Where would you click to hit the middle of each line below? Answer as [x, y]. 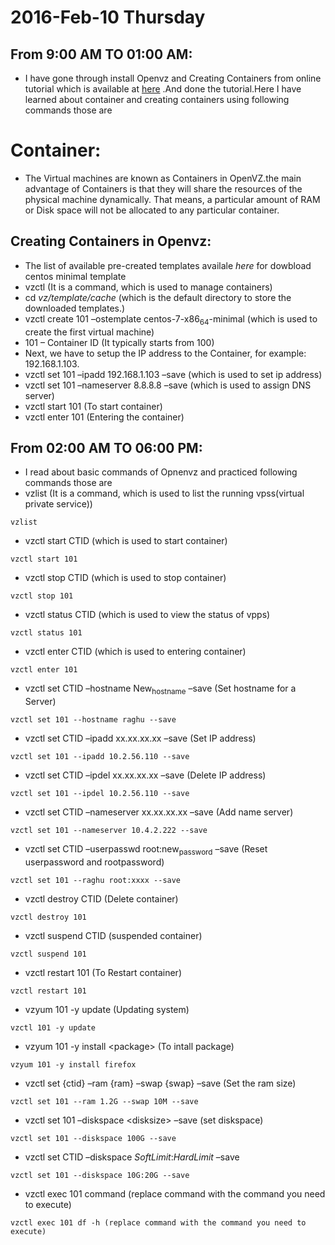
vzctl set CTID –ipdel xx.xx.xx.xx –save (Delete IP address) [145, 775]
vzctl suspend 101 [48, 954]
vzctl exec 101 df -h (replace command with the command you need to [158, 1222]
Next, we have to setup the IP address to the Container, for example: [165, 353]
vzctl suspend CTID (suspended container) [113, 935]
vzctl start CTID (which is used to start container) [126, 541]
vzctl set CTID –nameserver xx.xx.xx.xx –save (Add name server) [159, 812]
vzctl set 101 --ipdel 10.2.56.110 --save [100, 794]
